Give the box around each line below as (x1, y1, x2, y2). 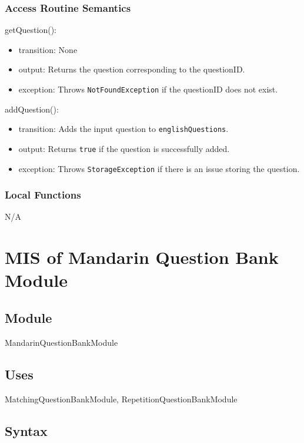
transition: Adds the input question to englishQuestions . (18, 123, 229, 135)
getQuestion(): (5, 24, 56, 36)
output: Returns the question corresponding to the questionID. (18, 63, 245, 75)
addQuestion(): (5, 103, 59, 115)
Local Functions (5, 187, 81, 202)
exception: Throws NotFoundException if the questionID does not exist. (18, 83, 278, 95)
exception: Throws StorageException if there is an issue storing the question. (18, 162, 300, 174)
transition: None (18, 43, 78, 55)
